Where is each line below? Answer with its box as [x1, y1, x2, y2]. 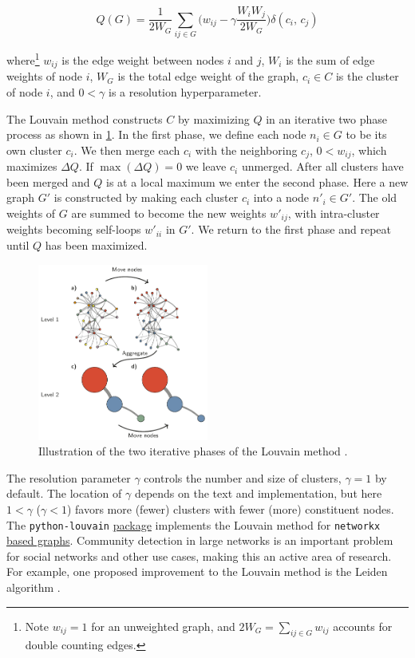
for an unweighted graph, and [91, 617, 235, 634]
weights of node [6, 68, 82, 85]
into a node [253, 189, 310, 206]
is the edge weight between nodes [61, 51, 224, 68]
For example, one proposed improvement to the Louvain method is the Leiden [6, 563, 388, 580]
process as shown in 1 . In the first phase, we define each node [6, 126, 306, 143]
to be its [346, 126, 387, 143]
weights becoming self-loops [6, 221, 141, 238]
